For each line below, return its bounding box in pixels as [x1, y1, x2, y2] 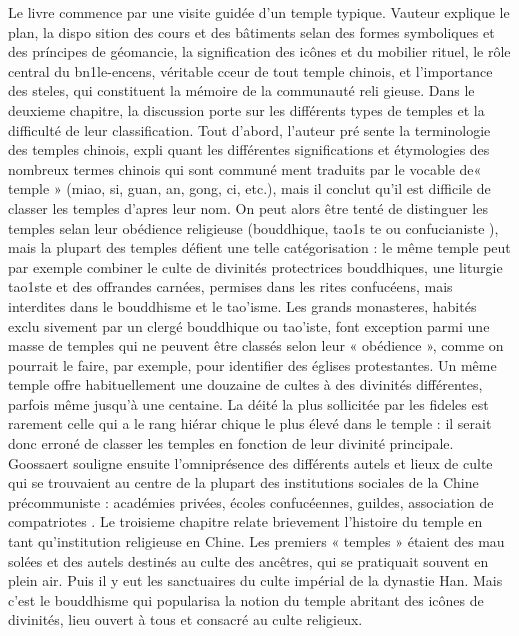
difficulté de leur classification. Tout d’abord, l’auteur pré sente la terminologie [8, 119, 491, 140]
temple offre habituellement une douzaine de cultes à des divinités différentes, [8, 374, 483, 395]
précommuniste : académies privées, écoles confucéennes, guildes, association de [8, 491, 494, 512]
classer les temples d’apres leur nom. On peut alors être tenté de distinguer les [8, 197, 488, 218]
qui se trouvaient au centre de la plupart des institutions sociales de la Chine [8, 472, 479, 493]
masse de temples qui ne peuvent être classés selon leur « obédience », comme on [8, 335, 504, 356]
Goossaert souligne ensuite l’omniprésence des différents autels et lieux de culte [8, 452, 493, 473]
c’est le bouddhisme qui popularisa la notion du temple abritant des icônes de [8, 589, 484, 610]
